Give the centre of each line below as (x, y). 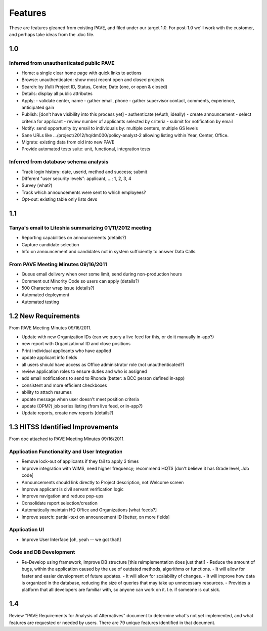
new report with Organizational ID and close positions (76, 344)
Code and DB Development (42, 552)
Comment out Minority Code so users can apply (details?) (80, 281)
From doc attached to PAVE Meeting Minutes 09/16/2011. (67, 439)
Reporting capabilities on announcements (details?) (74, 238)
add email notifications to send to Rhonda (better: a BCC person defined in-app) (103, 378)
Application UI (27, 530)
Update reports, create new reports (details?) (67, 413)
